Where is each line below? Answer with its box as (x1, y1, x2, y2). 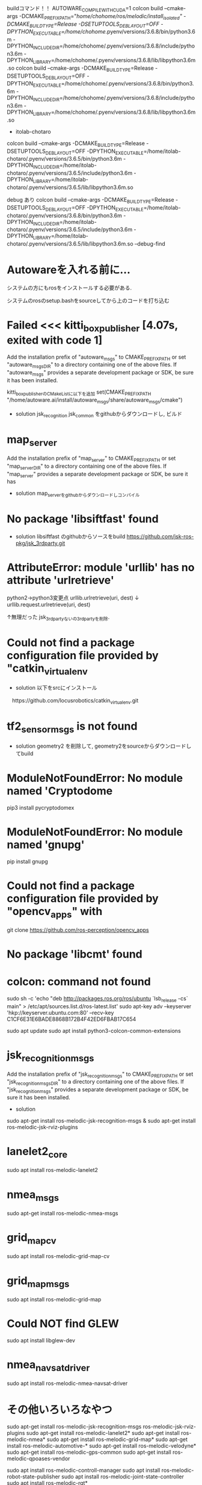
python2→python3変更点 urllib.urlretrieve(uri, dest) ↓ (7, 594, 139, 601)
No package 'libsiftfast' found (7, 512, 159, 526)
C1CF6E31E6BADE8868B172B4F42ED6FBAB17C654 (7, 1015, 136, 1023)
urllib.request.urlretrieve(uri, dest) (7, 601, 91, 608)
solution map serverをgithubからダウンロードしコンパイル (15, 489, 140, 498)
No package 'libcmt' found (7, 947, 143, 961)
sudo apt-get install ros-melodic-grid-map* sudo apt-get (46, 1436, 188, 1443)
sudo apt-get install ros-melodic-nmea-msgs (7, 1209, 118, 1217)
